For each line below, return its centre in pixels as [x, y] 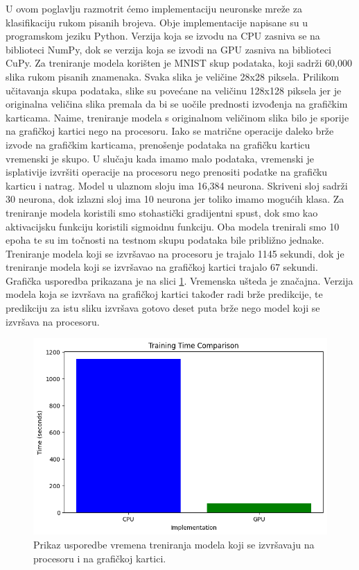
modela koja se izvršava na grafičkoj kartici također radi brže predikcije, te [164, 294]
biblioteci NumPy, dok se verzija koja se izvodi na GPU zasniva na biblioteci [168, 49]
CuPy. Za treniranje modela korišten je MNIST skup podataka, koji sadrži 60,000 [179, 63]
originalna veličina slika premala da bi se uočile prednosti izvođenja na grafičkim [177, 104]
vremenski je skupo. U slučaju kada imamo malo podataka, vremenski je [160, 158]
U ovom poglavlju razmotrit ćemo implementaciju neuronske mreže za [154, 8]
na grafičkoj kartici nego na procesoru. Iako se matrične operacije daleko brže [170, 131]
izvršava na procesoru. [53, 321]
